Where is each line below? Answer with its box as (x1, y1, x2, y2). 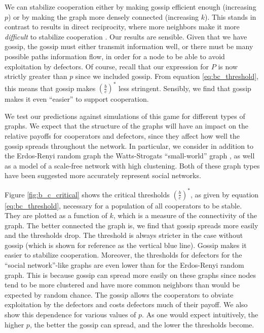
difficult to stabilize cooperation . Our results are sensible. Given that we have (5, 31, 247, 41)
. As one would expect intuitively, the (142, 309, 258, 320)
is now (218, 61, 238, 71)
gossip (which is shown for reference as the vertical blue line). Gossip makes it (5, 239, 247, 250)
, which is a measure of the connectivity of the (113, 210, 257, 221)
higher (5, 319, 24, 329)
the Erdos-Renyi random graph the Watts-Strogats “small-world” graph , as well (5, 150, 255, 161)
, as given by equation (190, 189, 259, 199)
